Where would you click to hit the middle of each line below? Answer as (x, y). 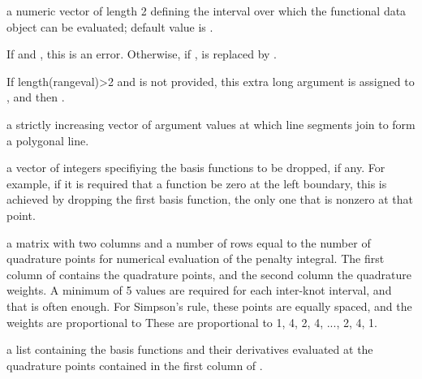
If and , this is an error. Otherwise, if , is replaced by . (142, 54)
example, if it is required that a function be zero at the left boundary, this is (197, 183)
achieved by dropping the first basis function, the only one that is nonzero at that (210, 199)
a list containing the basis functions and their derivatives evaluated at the (190, 349)
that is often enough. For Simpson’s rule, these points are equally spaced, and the (209, 306)
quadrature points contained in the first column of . (135, 365)
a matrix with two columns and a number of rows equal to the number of (189, 242)
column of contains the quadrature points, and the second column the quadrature (209, 274)
